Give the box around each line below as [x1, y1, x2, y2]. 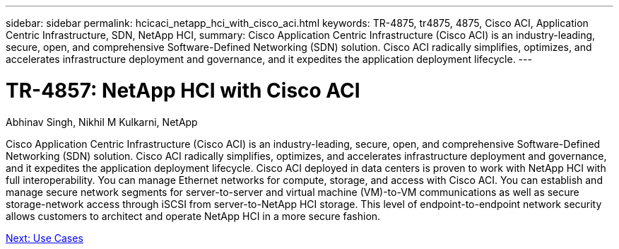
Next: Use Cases [6, 231, 83, 244]
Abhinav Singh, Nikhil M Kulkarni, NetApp [6, 115, 198, 128]
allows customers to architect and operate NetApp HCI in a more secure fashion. [6, 209, 381, 222]
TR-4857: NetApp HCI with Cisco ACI [6, 78, 360, 103]
